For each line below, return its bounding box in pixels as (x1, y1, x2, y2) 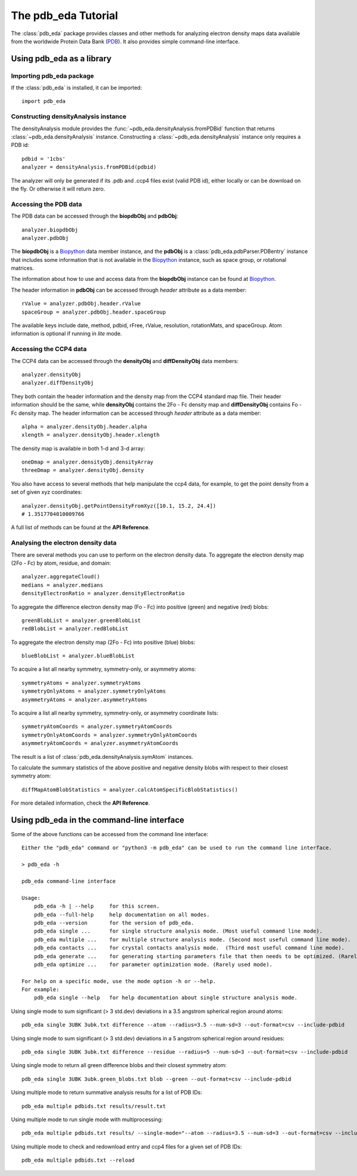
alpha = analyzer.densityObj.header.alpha (21, 423, 148, 430)
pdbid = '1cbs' (21, 155, 66, 162)
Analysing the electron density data (11, 539, 117, 547)
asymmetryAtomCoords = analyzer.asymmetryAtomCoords (21, 740, 178, 747)
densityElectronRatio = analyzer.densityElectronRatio (21, 590, 185, 597)
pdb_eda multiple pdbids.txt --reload (21, 1157, 135, 1164)
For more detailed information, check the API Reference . (11, 799, 150, 806)
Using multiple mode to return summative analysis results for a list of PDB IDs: (11, 1089, 202, 1096)
